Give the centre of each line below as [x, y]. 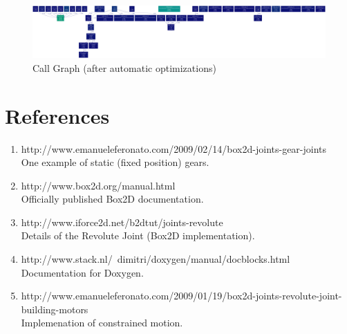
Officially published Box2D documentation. [112, 199]
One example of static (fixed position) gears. [115, 162]
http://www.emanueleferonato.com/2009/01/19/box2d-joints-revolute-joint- [181, 296]
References [57, 115]
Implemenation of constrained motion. [102, 323]
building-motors [55, 309]
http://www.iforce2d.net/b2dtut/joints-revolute [122, 222]
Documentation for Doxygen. [82, 272]
